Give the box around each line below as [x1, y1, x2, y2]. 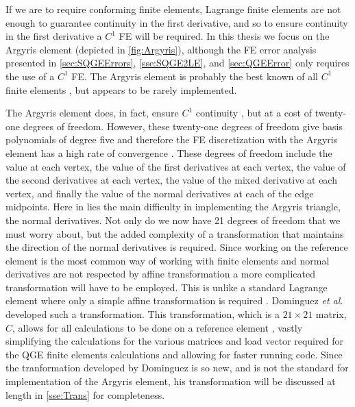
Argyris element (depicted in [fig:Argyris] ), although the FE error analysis [5, 42, 317, 56]
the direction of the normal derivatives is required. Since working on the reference [5, 240, 348, 254]
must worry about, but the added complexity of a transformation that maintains [5, 226, 344, 241]
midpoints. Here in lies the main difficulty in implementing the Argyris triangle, [5, 199, 341, 214]
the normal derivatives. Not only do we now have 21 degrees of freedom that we [5, 212, 341, 227]
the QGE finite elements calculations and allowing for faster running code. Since [5, 347, 343, 361]
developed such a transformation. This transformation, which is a [5, 307, 280, 321]
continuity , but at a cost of [195, 106, 312, 120]
